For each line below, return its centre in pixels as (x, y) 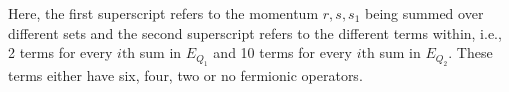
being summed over (424, 13)
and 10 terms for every (282, 52)
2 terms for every (60, 52)
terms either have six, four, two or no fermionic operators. (185, 74)
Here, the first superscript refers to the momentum (163, 13)
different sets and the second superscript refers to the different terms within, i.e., (255, 32)
